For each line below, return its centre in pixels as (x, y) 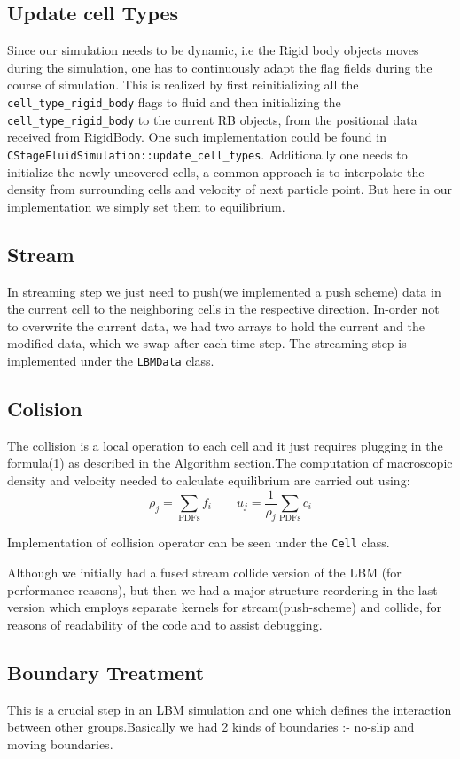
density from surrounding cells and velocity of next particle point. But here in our (230, 189)
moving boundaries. (60, 744)
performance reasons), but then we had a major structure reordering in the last (222, 589)
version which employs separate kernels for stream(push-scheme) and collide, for (224, 607)
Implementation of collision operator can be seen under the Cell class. (199, 542)
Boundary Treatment (106, 672)
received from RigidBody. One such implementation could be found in (197, 137)
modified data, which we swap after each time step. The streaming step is (207, 343)
